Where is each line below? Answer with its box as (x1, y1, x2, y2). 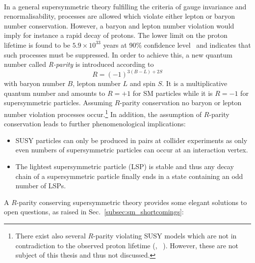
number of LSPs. (15, 180, 66, 191)
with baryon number (4, 78, 65, 88)
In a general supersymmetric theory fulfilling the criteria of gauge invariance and (4, 1, 247, 11)
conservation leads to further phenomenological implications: (4, 118, 186, 129)
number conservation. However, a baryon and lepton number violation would (4, 20, 234, 30)
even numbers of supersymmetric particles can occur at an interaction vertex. (15, 145, 248, 155)
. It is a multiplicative (162, 78, 228, 88)
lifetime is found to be (4, 39, 71, 50)
